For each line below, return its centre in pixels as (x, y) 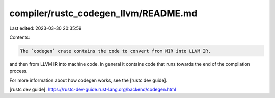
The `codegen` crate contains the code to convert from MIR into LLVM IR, (116, 51)
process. (19, 71)
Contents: (20, 37)
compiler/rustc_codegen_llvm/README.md (103, 13)
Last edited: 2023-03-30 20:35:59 (46, 28)
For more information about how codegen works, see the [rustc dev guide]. (88, 80)
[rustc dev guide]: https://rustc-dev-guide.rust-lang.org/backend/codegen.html (93, 90)
